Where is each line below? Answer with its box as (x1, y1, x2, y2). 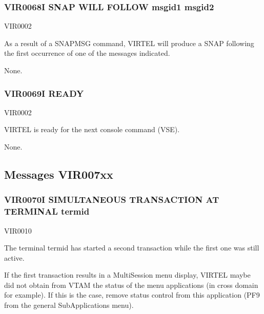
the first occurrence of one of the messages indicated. (4, 48, 170, 58)
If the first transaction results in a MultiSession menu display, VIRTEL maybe (4, 269, 251, 280)
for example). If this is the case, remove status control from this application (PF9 (4, 289, 260, 300)
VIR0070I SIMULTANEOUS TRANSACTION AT (4, 193, 219, 206)
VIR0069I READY (4, 87, 84, 99)
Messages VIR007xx (4, 166, 113, 182)
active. (4, 252, 25, 263)
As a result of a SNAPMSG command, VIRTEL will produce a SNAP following (4, 37, 254, 48)
